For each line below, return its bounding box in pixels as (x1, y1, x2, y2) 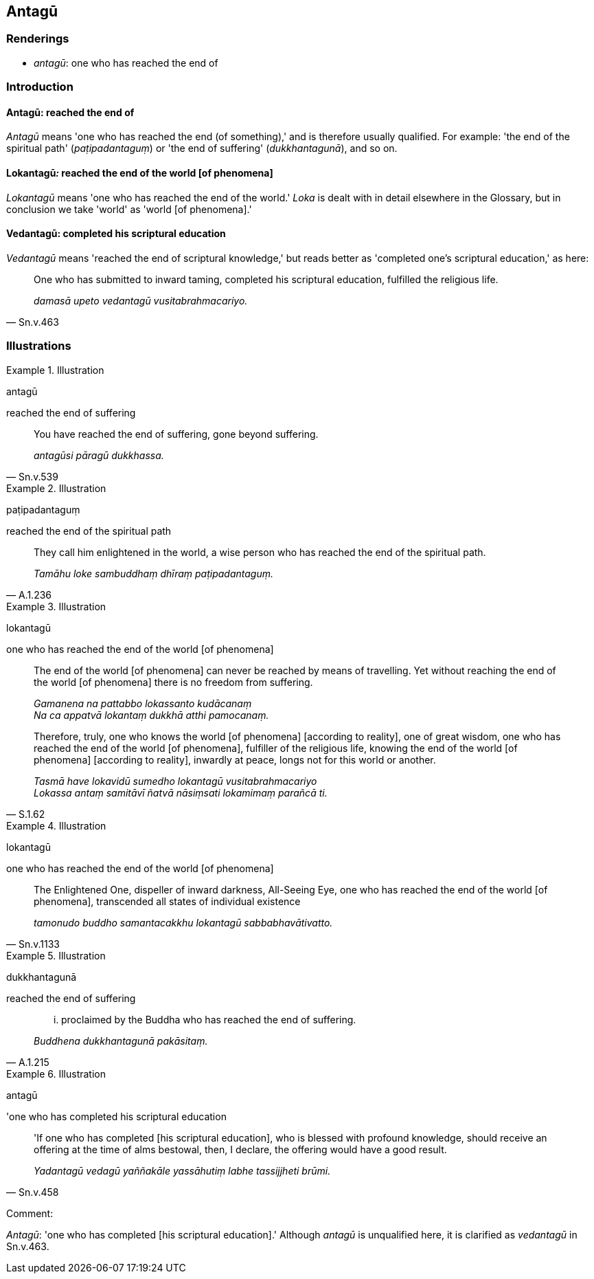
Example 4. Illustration (6, 819, 106, 832)
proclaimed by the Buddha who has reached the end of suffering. (61, 1013, 356, 1025)
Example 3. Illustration (6, 600, 106, 612)
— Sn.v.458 (6, 1186, 59, 1198)
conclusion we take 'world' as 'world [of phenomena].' (6, 203, 252, 215)
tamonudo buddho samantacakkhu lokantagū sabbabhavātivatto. (34, 916, 333, 928)
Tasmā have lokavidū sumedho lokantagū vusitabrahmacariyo (34, 775, 317, 787)
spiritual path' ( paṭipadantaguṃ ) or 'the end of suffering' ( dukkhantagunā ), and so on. (6, 142, 398, 155)
